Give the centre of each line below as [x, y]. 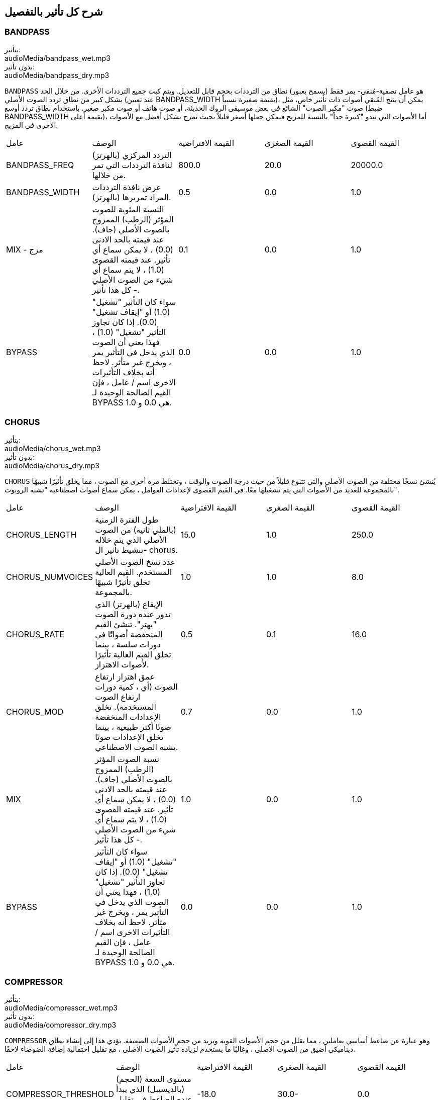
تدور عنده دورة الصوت [133, 614]
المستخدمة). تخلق [126, 706]
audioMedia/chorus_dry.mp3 [52, 465]
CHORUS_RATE [35, 634]
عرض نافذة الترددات [127, 187]
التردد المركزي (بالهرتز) [132, 155]
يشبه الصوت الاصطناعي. [137, 747]
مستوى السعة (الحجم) [154, 1079]
